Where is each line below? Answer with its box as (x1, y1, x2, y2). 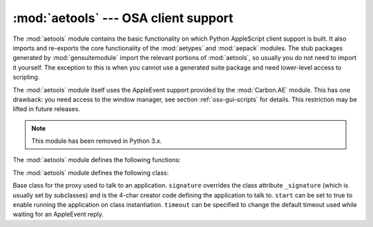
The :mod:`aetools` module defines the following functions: (12, 156, 181, 164)
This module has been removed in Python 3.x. (31, 137, 162, 145)
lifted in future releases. (12, 105, 81, 113)
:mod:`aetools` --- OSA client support (12, 10, 234, 26)
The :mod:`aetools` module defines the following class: (12, 168, 169, 177)
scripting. (12, 73, 40, 81)
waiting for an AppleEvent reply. (12, 210, 104, 219)
